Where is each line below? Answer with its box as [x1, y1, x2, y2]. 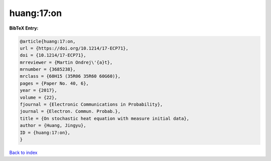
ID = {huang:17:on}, [20, 129, 70, 135]
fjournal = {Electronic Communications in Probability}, [20, 102, 163, 107]
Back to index [9, 149, 38, 155]
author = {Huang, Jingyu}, [20, 123, 86, 128]
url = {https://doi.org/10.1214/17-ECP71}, [20, 45, 129, 51]
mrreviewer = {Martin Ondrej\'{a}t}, [20, 59, 113, 65]
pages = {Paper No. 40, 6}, [20, 80, 89, 86]
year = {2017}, [20, 88, 57, 93]
